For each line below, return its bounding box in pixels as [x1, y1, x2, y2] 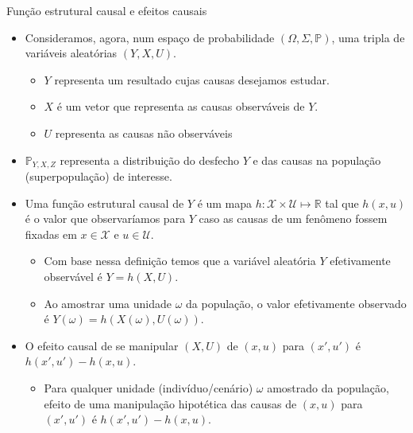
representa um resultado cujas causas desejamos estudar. [54, 71, 330, 88]
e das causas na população [253, 151, 381, 168]
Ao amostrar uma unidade [44, 295, 172, 311]
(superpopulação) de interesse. [25, 168, 172, 185]
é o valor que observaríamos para [25, 210, 186, 227]
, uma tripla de [331, 29, 405, 45]
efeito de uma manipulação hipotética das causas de [44, 395, 297, 412]
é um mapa [197, 194, 253, 211]
